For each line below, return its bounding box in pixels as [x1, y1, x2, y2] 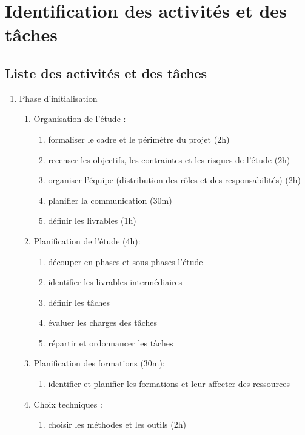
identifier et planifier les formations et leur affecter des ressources [48, 377, 290, 390]
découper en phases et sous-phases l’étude [48, 255, 203, 268]
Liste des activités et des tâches [5, 63, 207, 82]
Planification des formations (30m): [33, 357, 165, 369]
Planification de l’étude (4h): [33, 234, 141, 247]
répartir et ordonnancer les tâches [48, 336, 173, 349]
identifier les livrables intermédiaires [48, 275, 183, 288]
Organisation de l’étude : [33, 112, 126, 125]
